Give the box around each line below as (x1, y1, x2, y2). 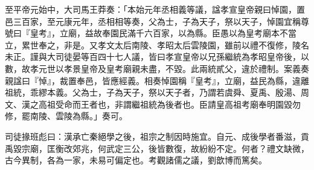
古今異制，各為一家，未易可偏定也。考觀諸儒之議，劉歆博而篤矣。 (5, 154, 267, 166)
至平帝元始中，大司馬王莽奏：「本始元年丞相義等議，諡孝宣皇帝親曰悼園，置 (5, 3, 305, 15)
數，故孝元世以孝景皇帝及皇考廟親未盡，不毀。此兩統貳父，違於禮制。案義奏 (5, 62, 309, 74)
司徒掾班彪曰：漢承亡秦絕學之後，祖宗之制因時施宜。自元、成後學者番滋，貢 (5, 129, 309, 142)
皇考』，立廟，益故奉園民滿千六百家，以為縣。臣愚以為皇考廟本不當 (30, 27, 296, 39)
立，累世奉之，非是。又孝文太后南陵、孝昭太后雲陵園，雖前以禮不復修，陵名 (5, 38, 309, 51)
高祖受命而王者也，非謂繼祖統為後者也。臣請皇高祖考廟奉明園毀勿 (38, 97, 301, 110)
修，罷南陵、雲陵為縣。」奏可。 (5, 110, 127, 122)
